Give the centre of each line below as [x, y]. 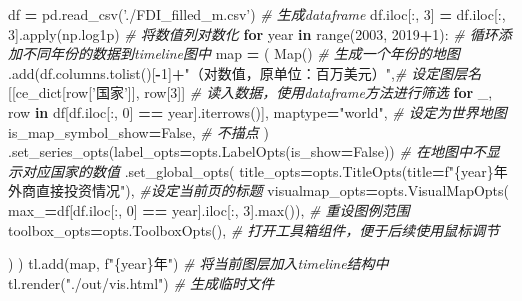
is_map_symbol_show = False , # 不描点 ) [138, 131]
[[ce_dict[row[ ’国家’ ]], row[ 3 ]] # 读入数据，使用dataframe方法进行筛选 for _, [250, 92]
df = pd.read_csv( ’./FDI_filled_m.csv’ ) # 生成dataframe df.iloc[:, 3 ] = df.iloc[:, [257, 14]
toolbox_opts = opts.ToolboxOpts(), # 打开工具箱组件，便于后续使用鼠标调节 [254, 229]
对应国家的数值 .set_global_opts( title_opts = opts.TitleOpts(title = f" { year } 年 [264, 170]
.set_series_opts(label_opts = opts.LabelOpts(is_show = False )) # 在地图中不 [247, 151]
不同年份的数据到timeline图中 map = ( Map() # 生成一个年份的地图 [240, 53]
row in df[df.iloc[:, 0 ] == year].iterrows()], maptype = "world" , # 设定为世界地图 [257, 111]
